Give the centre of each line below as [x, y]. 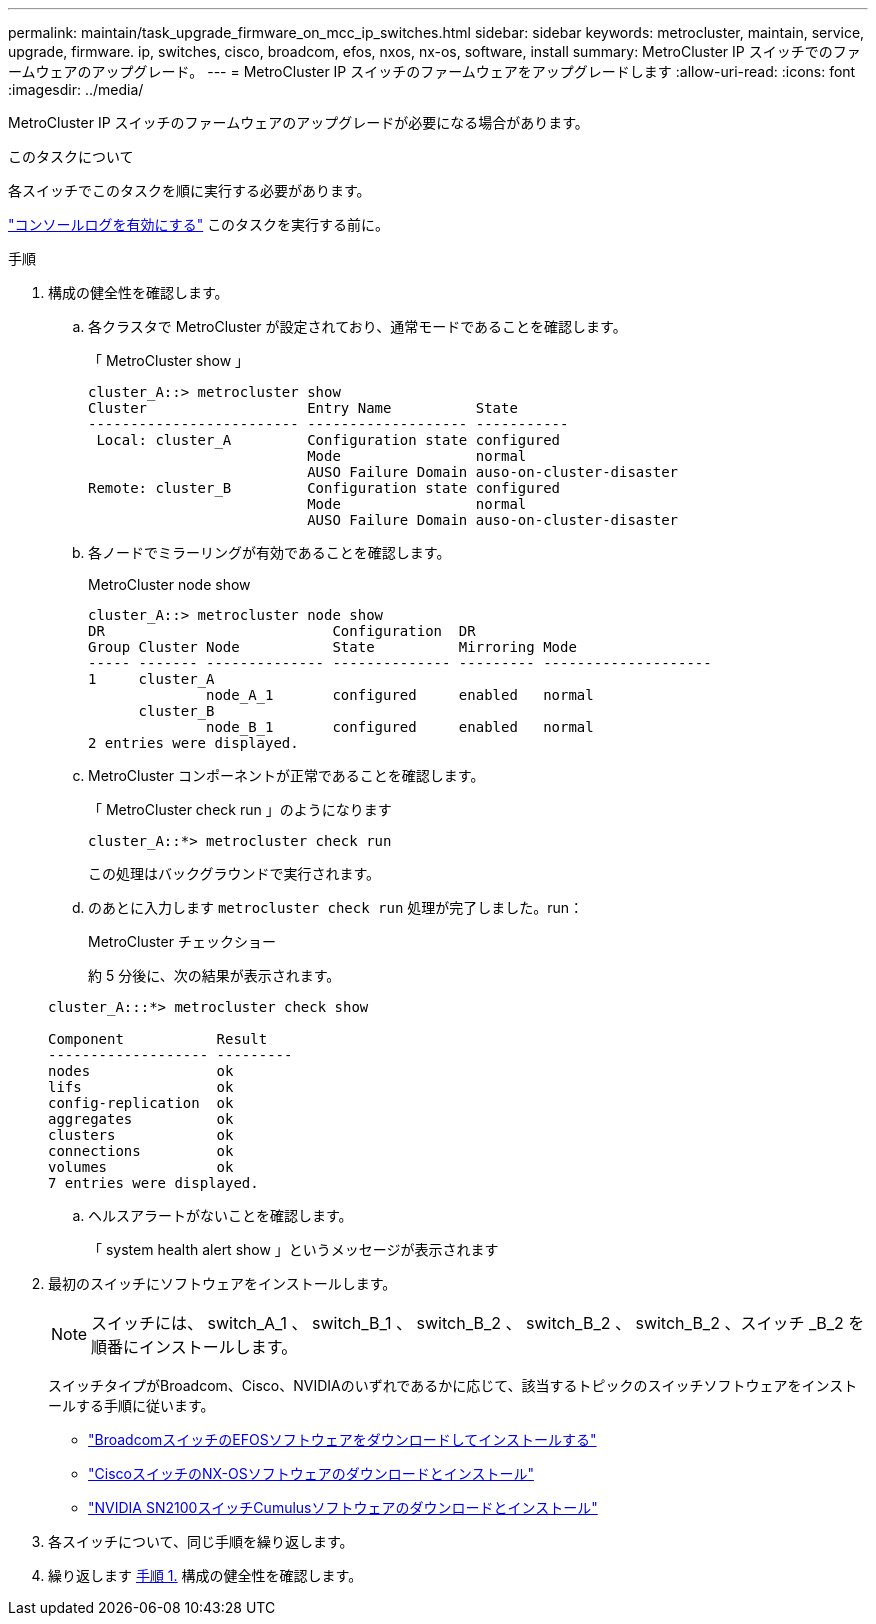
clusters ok [141, 1135]
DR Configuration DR [282, 631]
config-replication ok [141, 1103]
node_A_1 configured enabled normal [400, 695]
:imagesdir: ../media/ [76, 89]
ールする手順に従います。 [131, 1405]
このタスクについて [71, 156]
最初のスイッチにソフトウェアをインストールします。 [222, 1283]
